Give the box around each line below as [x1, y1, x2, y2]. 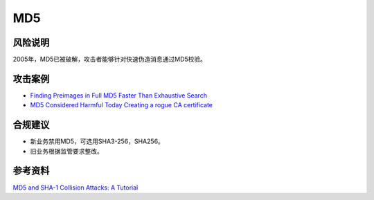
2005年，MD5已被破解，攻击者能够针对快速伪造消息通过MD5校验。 [12, 55, 207, 64]
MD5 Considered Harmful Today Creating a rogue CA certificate [30, 101, 213, 109]
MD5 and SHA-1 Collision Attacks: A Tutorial [12, 183, 139, 192]
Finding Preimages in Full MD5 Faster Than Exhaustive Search [30, 91, 208, 100]
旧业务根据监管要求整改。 [30, 147, 103, 155]
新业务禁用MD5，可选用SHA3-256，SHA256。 [30, 137, 164, 145]
